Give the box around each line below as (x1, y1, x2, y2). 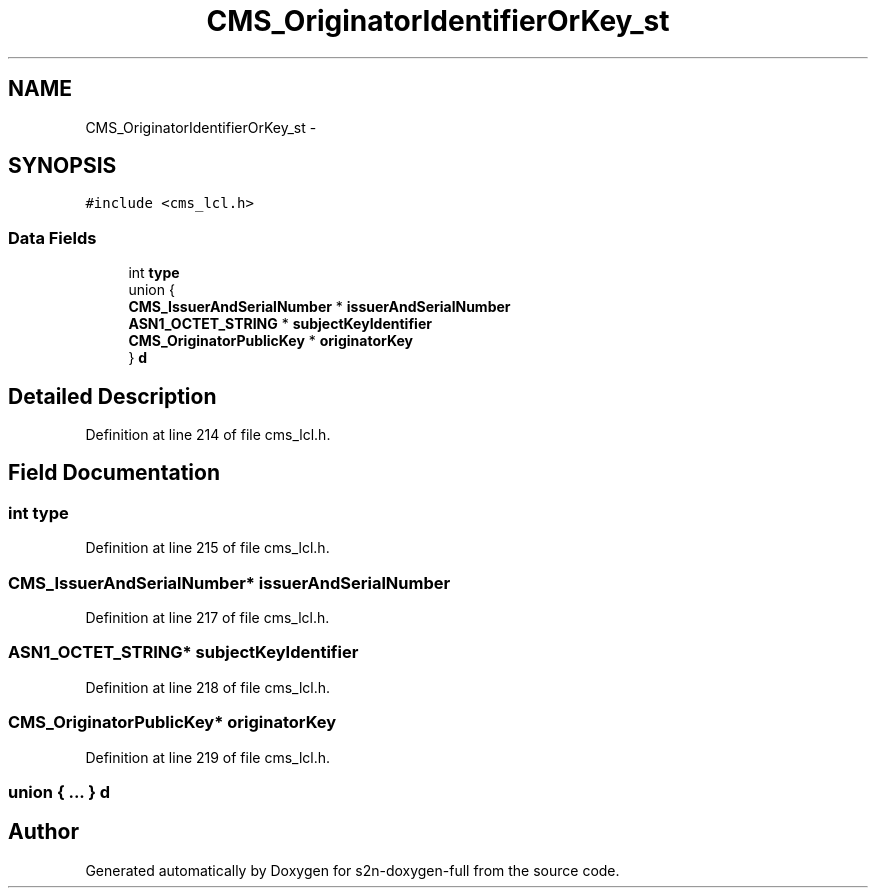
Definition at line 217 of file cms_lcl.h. (85, 609, 330, 626)
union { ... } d (8, 781, 111, 802)
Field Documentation (8, 460, 220, 486)
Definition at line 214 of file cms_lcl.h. (85, 426, 331, 444)
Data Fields (8, 227, 97, 248)
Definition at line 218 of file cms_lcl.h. (85, 678, 331, 696)
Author (8, 819, 79, 845)
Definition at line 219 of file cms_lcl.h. (85, 748, 331, 766)
